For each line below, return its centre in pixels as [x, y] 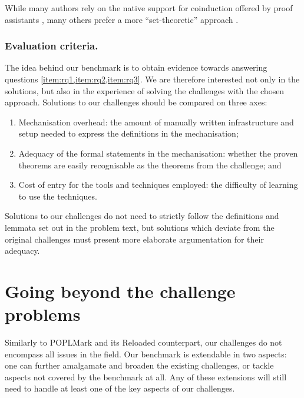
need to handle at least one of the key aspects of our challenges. [120, 388]
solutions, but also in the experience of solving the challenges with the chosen [145, 90]
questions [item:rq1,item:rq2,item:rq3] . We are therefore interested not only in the [152, 79]
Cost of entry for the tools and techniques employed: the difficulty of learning [158, 185]
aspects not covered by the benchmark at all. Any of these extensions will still [146, 377]
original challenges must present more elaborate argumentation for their [134, 239]
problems [43, 314]
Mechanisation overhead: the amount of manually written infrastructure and [156, 122]
